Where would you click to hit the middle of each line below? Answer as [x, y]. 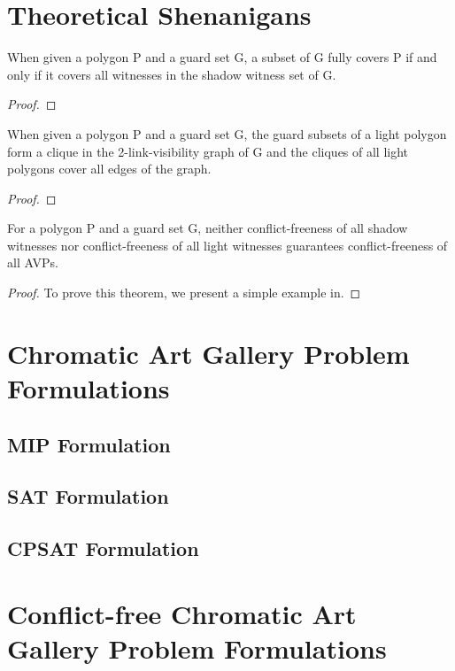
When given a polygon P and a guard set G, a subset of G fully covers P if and [222, 57]
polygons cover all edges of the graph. [109, 169]
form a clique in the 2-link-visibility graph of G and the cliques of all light [208, 151]
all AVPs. [33, 262]
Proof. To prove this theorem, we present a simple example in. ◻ [184, 293]
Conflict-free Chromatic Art [182, 613]
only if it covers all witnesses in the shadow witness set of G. [172, 74]
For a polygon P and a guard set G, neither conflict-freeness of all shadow [208, 228]
